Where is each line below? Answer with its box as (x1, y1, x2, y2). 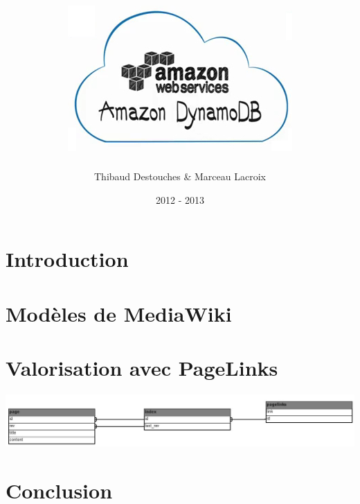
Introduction (6, 245, 129, 273)
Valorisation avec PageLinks (6, 354, 278, 382)
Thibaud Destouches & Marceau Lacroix (94, 169, 266, 184)
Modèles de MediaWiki (6, 299, 232, 327)
